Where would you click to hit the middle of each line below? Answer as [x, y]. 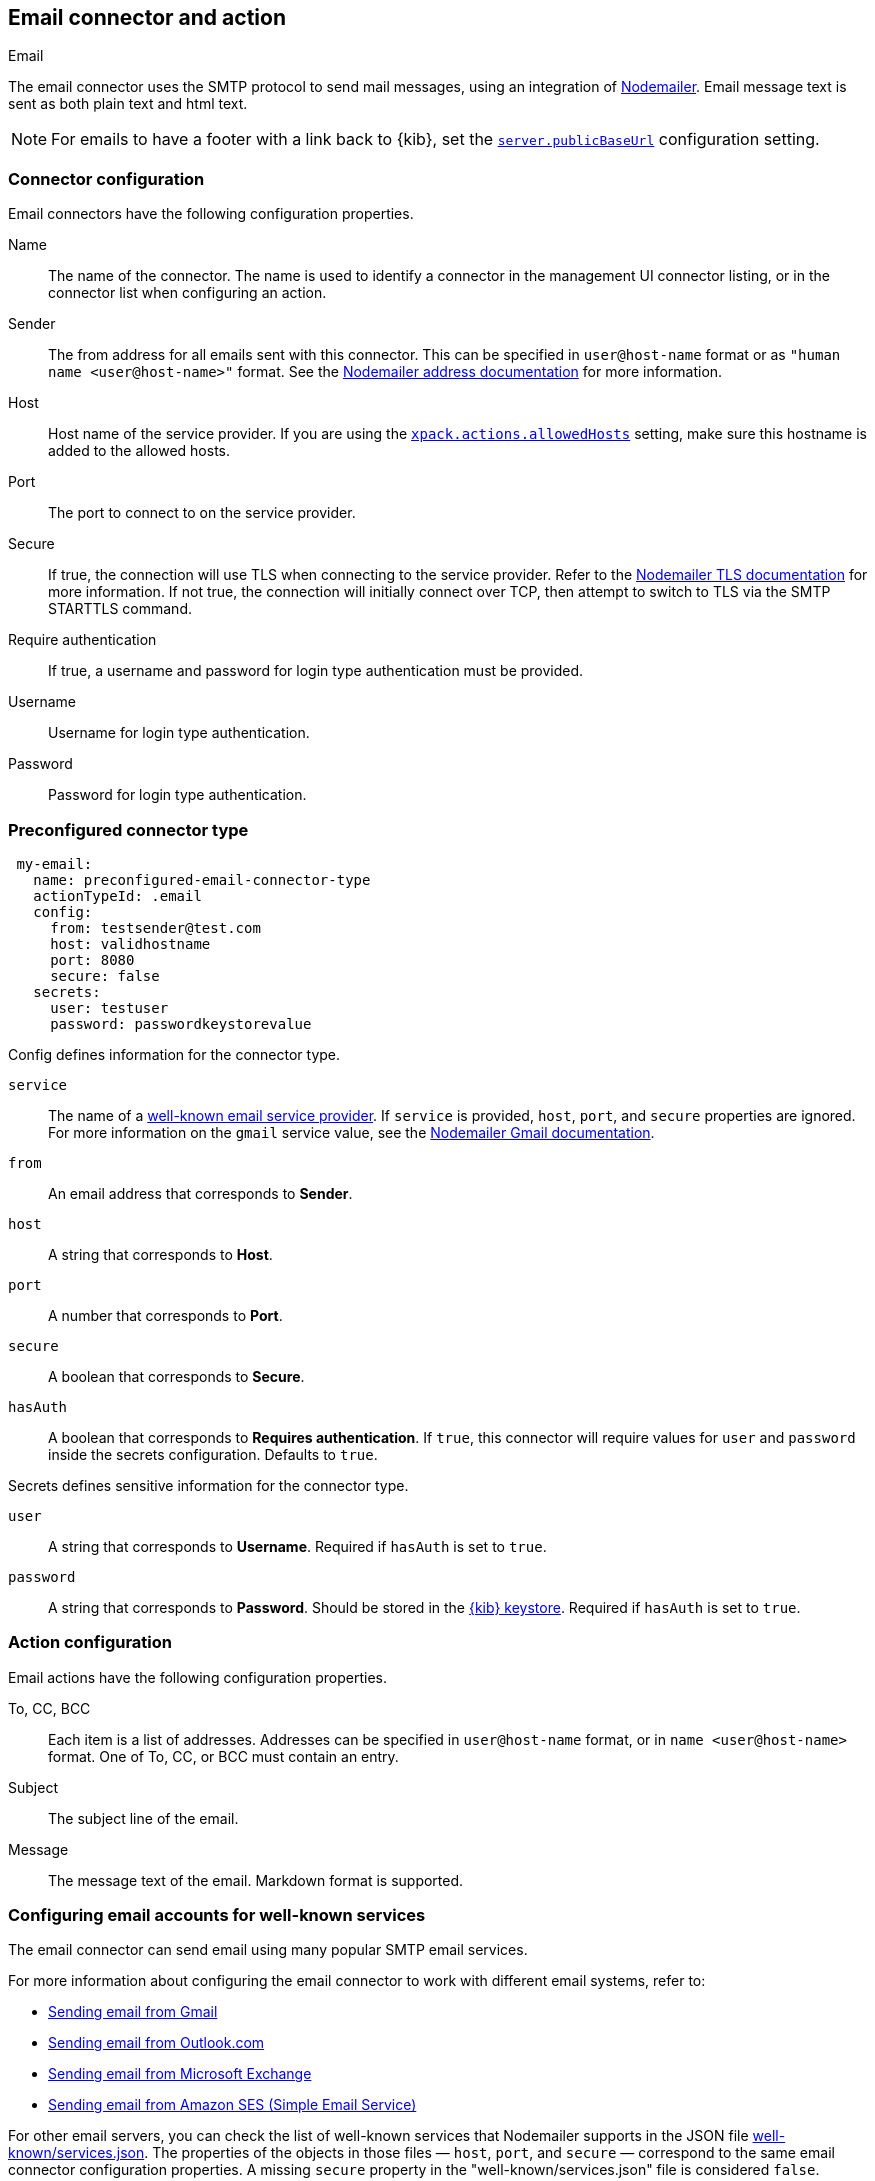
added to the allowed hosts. [139, 451]
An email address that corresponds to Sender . [200, 1193]
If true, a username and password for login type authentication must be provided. [316, 671]
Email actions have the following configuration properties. [197, 1677]
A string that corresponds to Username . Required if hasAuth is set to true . [297, 1546]
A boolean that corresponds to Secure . [176, 1376]
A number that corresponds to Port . [165, 1315]
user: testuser [109, 1007]
